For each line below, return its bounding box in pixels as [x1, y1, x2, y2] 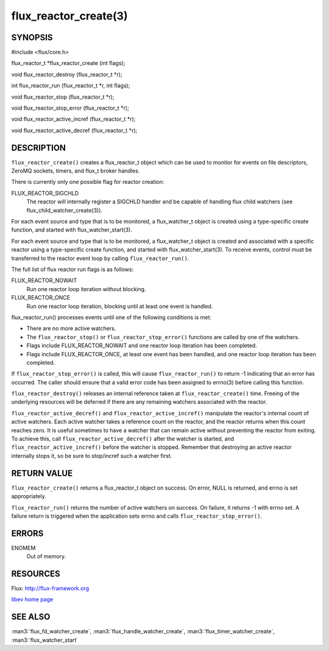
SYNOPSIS [11, 32, 53, 43]
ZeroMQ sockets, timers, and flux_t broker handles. [11, 167, 140, 175]
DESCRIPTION [11, 143, 66, 153]
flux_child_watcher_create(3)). [26, 206, 103, 214]
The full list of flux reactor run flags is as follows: [11, 266, 134, 273]
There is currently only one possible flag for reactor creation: [11, 178, 164, 186]
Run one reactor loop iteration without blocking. [26, 285, 146, 292]
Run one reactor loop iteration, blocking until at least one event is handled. [26, 302, 213, 310]
